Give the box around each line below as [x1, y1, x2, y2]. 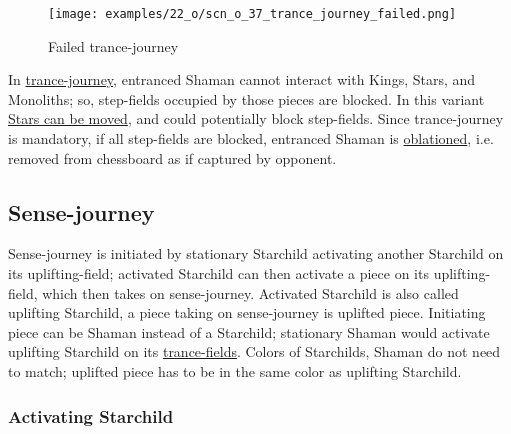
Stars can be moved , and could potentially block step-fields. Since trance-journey [8, 108, 504, 129]
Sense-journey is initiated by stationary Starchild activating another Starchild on [8, 243, 504, 264]
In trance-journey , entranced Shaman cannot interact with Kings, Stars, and [8, 69, 476, 90]
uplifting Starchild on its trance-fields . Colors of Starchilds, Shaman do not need [8, 341, 501, 362]
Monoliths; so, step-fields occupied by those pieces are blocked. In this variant [8, 88, 485, 109]
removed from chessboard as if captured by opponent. [8, 147, 337, 168]
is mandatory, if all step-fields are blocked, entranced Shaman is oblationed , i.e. [8, 128, 494, 149]
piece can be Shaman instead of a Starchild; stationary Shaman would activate [8, 321, 490, 342]
